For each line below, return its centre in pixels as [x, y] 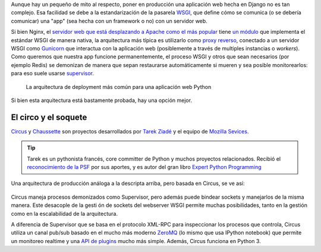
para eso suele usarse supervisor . [53, 74]
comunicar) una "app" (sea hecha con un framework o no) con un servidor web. [109, 21]
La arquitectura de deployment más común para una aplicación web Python [119, 87]
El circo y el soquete [49, 117]
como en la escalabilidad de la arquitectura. [64, 213]
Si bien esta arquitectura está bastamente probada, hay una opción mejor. [102, 100]
